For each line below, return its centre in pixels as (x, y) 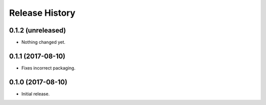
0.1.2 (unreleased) (37, 30)
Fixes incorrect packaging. (49, 68)
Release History (42, 13)
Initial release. (35, 94)
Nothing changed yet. (44, 42)
